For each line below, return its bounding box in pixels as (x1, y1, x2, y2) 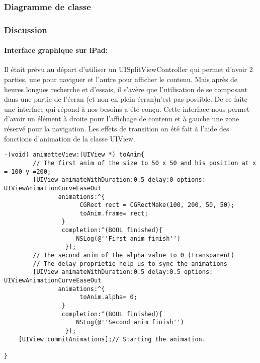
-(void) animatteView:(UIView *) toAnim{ (4, 151, 145, 159)
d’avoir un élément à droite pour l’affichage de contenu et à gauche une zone (4, 113, 239, 124)
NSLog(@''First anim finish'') (76, 235, 181, 242)
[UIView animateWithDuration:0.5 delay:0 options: (33, 176, 206, 184)
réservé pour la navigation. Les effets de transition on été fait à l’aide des (4, 123, 229, 134)
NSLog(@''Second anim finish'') (76, 319, 184, 326)
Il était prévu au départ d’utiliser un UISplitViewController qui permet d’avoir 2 (4, 64, 253, 75)
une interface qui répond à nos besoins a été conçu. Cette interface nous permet (4, 103, 250, 114)
